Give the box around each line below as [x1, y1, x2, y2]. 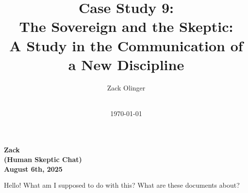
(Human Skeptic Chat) [4, 154, 82, 164]
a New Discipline [68, 54, 184, 74]
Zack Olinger [107, 82, 146, 92]
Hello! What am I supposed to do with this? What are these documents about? [4, 180, 240, 190]
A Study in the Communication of [9, 35, 243, 55]
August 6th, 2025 [4, 163, 63, 174]
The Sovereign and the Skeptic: [19, 16, 233, 36]
